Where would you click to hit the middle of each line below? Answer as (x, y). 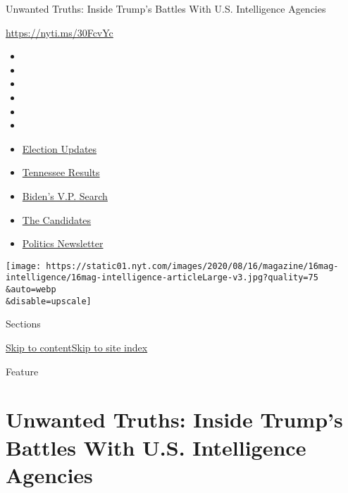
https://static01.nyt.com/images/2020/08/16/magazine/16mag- (192, 266)
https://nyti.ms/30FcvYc (60, 32)
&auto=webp (31, 290)
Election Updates (60, 148)
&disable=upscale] (49, 301)
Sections (23, 324)
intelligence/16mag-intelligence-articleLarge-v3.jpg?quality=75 (162, 278)
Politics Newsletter (63, 243)
